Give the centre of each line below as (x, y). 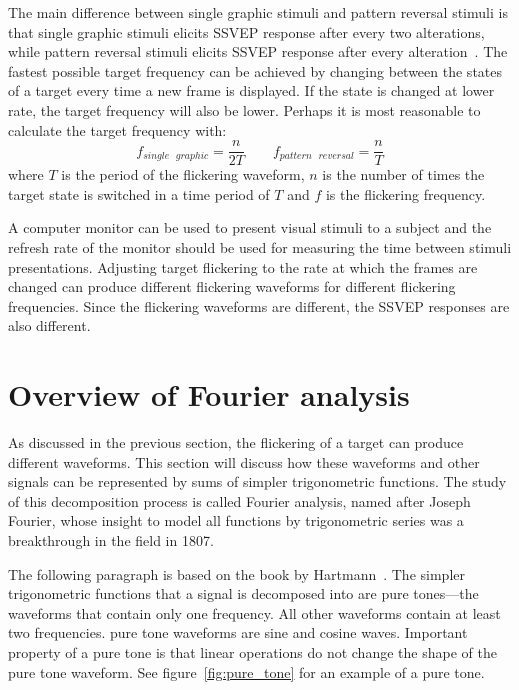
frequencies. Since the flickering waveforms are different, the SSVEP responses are (259, 305)
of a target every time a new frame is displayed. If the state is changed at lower (251, 90)
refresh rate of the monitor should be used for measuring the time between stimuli (260, 247)
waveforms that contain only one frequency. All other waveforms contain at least (254, 612)
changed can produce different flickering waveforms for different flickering (232, 286)
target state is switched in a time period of (139, 193)
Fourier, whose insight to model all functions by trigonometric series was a (236, 520)
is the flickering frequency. (405, 193)
